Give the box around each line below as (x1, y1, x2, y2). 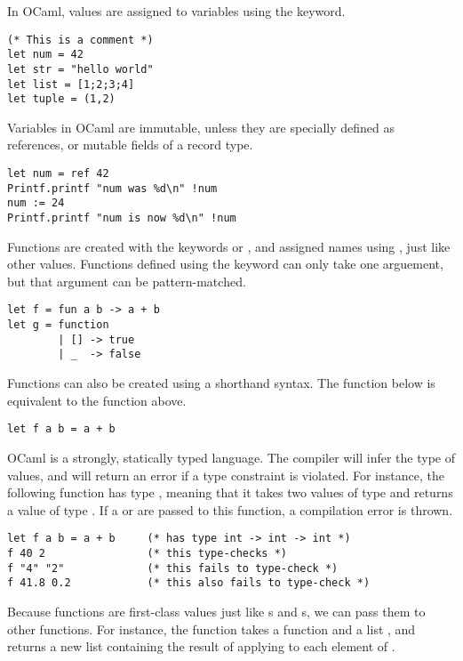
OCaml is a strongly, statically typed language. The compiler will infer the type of (7, 447, 455, 466)
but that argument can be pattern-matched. (7, 271, 246, 290)
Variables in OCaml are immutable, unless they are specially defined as (7, 117, 395, 136)
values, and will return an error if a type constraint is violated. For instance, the (7, 465, 444, 484)
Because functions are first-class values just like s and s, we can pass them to (7, 601, 426, 620)
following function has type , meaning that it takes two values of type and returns (7, 483, 453, 502)
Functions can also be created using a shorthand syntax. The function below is (7, 374, 435, 392)
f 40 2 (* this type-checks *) (7, 546, 287, 560)
